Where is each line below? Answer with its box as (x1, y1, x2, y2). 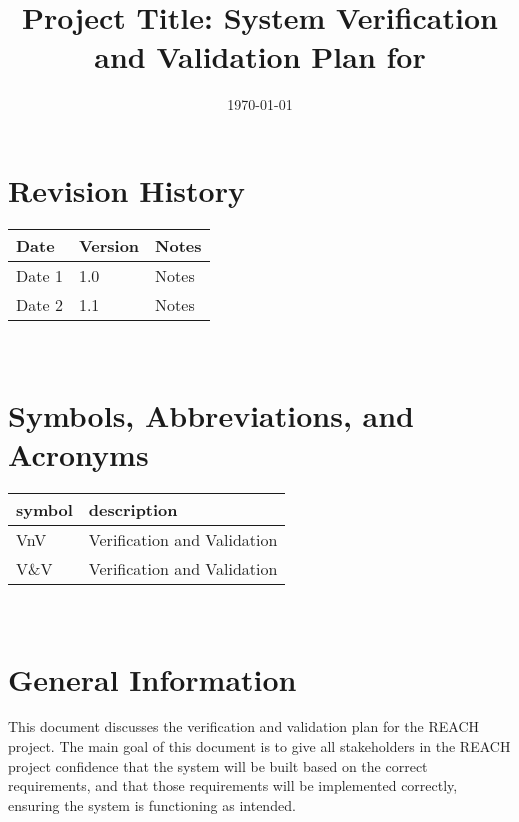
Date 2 (16, 292, 63, 316)
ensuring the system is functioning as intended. (8, 794, 296, 815)
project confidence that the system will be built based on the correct (8, 755, 428, 776)
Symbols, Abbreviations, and (8, 394, 414, 435)
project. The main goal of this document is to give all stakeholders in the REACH (8, 736, 511, 757)
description (88, 497, 178, 521)
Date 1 (16, 263, 63, 287)
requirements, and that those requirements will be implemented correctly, (8, 775, 458, 796)
